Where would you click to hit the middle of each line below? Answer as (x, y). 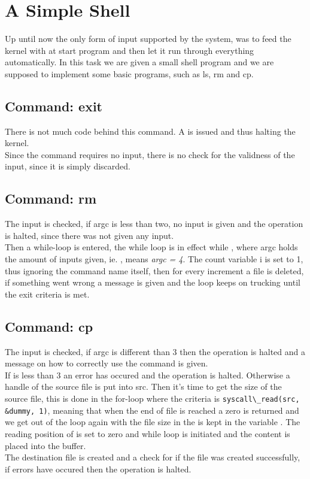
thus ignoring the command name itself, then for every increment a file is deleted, (154, 270)
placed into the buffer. (45, 445)
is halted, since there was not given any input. (89, 235)
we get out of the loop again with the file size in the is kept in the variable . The (153, 422)
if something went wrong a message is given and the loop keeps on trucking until (153, 282)
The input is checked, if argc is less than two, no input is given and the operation (154, 224)
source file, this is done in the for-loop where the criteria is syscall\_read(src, (152, 398)
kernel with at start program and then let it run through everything (130, 50)
